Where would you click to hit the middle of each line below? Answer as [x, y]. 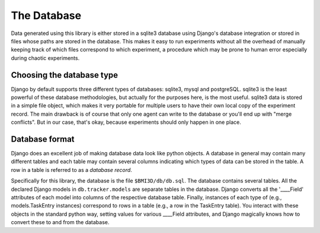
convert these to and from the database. [60, 222]
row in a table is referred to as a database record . [72, 170]
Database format [43, 139]
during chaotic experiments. [45, 58]
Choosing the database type [65, 75]
